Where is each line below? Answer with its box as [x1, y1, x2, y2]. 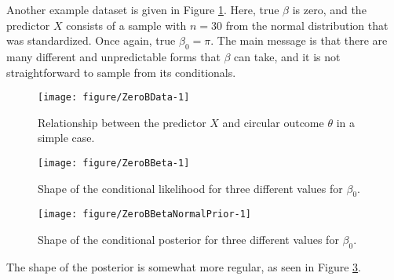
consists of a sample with [66, 16, 187, 33]
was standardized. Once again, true [6, 32, 176, 49]
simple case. [38, 129, 95, 146]
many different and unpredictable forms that [6, 48, 221, 64]
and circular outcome [222, 114, 324, 130]
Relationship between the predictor [38, 114, 206, 130]
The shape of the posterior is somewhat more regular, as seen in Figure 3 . [6, 258, 361, 275]
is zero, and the [292, 2, 367, 17]
